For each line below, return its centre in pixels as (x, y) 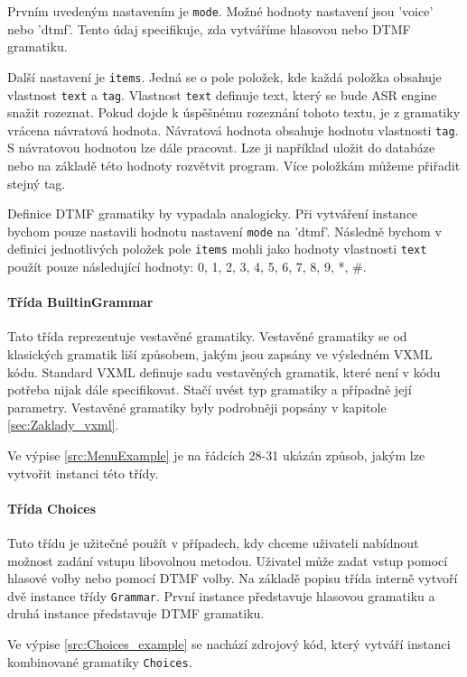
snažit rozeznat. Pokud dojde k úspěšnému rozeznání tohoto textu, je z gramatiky (234, 112)
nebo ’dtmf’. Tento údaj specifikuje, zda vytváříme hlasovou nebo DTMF (209, 28)
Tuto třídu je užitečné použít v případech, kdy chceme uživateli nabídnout (213, 543)
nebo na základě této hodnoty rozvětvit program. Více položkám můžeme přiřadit (234, 165)
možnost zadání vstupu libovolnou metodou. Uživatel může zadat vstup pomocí (228, 560)
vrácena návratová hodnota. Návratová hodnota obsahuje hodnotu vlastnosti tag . (233, 130)
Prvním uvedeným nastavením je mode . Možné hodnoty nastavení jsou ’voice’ (220, 11)
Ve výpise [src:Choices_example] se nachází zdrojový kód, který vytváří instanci (229, 644)
